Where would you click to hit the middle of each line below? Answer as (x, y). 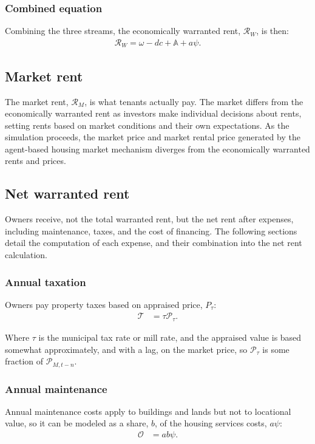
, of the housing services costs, (211, 423)
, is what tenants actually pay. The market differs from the (194, 101)
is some (276, 349)
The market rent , (37, 101)
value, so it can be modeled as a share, (77, 423)
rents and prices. (36, 161)
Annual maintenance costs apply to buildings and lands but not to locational (148, 411)
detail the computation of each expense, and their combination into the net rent (154, 243)
